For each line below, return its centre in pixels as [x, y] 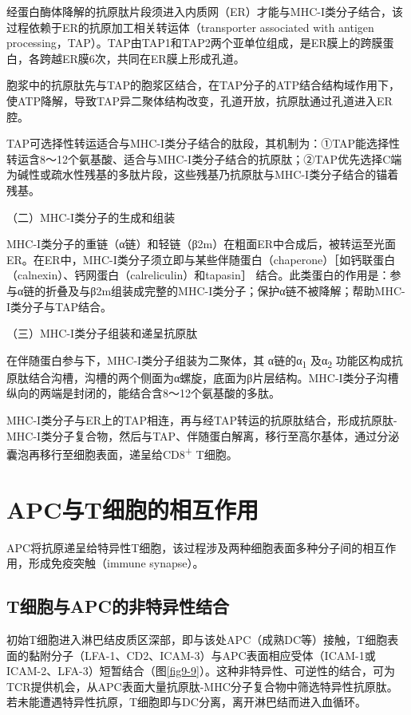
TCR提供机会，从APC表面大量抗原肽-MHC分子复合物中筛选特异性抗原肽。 [202, 686]
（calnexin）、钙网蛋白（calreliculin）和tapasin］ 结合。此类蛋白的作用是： [198, 275]
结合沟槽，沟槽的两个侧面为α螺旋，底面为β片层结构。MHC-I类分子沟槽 [213, 377]
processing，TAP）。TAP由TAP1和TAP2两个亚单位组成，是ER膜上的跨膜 [195, 43]
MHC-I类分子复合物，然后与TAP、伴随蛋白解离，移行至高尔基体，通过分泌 [203, 435]
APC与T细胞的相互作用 [133, 509]
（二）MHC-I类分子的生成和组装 [91, 217]
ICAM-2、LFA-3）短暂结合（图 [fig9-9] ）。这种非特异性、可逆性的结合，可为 [201, 671]
